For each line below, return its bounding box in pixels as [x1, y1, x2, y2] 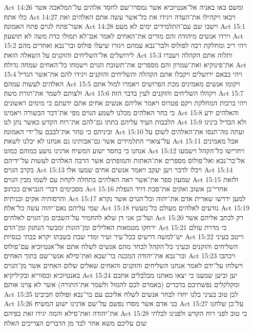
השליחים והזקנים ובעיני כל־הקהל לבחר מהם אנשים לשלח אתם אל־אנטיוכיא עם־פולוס [4, 241, 238, 251]
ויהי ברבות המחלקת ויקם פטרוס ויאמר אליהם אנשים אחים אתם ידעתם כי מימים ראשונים [4, 97, 247, 107]
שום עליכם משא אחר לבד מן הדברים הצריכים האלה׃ [4, 317, 147, 328]
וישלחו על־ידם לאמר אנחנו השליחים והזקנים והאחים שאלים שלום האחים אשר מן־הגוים [4, 260, 243, 270]
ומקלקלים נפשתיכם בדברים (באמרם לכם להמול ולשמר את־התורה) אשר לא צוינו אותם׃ [4, 279, 240, 290]
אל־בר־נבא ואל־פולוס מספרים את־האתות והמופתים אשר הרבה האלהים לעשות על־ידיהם [4, 155, 245, 165]
